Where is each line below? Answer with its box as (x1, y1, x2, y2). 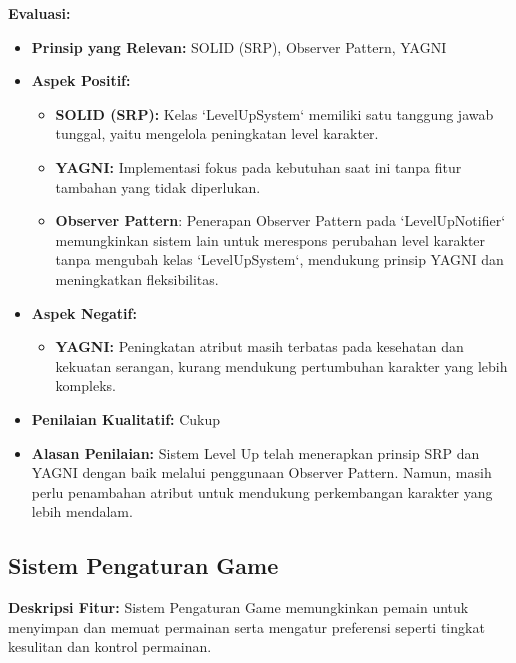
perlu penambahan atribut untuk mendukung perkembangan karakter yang (31, 481, 493, 502)
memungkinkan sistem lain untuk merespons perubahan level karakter (55, 229, 486, 250)
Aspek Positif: (31, 70, 131, 91)
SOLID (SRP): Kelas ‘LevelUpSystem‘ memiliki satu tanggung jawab (55, 103, 494, 124)
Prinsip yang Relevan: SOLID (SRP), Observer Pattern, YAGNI (31, 36, 447, 57)
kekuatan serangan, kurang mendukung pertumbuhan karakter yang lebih (55, 355, 508, 376)
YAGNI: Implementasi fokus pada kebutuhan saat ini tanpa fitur (55, 156, 462, 177)
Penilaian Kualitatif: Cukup (31, 408, 221, 429)
